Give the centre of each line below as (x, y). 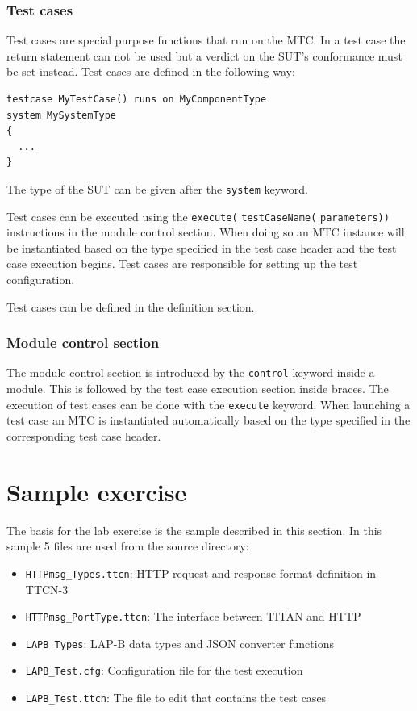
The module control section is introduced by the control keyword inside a (191, 372)
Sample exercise (97, 491)
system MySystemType (62, 115)
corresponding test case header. (84, 435)
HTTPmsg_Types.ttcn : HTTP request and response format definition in (201, 573)
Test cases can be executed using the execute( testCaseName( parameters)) (198, 216)
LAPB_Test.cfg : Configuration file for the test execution (164, 670)
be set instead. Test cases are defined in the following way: (151, 71)
